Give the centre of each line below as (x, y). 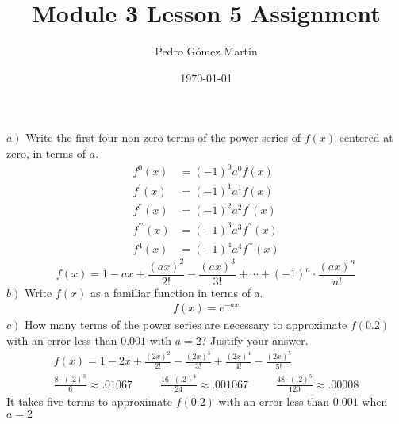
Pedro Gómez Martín (206, 51)
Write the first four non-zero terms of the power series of (163, 138)
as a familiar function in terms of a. (176, 292)
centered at (366, 138)
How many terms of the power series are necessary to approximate (186, 325)
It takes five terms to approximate (90, 401)
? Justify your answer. (255, 340)
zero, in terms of (46, 153)
